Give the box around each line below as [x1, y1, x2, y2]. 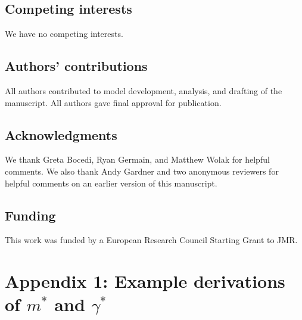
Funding [5, 206, 56, 224]
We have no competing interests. [5, 27, 123, 40]
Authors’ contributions [5, 57, 148, 75]
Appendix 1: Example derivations [5, 269, 285, 293]
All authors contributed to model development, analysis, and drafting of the [5, 85, 282, 97]
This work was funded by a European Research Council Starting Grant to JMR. [5, 234, 298, 246]
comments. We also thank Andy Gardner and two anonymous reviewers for [5, 164, 279, 177]
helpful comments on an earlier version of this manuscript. [5, 176, 217, 189]
